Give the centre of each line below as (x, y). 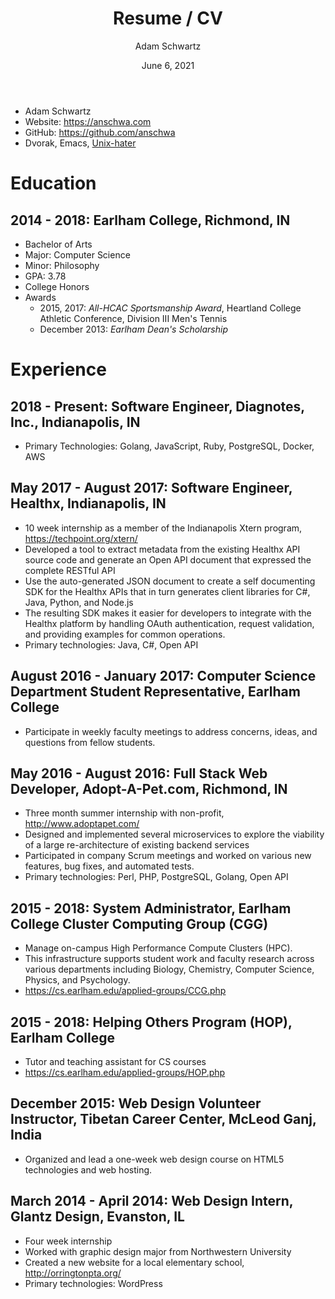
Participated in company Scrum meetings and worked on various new (168, 856)
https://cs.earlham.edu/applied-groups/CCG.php (125, 991)
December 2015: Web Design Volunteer (136, 1103)
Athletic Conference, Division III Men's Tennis (133, 318)
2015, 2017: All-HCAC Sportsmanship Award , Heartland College (170, 308)
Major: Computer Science (77, 254)
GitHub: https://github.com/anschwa (100, 132)
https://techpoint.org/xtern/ (81, 538)
